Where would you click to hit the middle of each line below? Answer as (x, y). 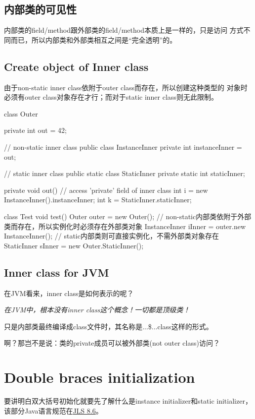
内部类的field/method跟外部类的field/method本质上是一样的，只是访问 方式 (124, 30)
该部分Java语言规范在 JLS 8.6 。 (53, 410)
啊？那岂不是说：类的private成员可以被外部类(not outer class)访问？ (112, 343)
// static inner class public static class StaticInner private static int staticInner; (125, 173)
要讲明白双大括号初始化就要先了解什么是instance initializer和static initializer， (128, 401)
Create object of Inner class (76, 66)
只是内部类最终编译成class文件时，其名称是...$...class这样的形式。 (108, 326)
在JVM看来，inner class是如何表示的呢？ (69, 293)
